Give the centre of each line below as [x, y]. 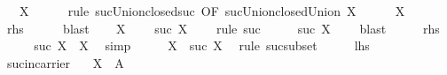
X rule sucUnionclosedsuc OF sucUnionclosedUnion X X [212, 11]
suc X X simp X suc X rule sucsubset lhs [202, 45]
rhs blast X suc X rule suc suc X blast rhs [223, 28]
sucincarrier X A [65, 62]
